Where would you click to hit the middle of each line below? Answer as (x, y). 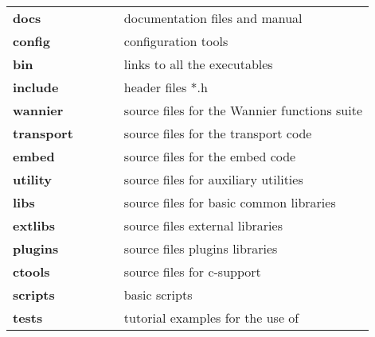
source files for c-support (192, 271)
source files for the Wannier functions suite (243, 110)
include (36, 87)
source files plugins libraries (201, 248)
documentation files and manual (213, 18)
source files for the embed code (210, 156)
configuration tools (176, 41)
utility (33, 179)
